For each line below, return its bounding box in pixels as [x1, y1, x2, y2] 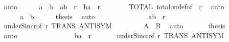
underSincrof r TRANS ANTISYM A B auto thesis [3, 21, 225, 31]
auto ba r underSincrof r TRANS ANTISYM [3, 30, 224, 40]
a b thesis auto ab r [20, 11, 165, 21]
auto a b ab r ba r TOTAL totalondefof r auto [3, 1, 224, 11]
